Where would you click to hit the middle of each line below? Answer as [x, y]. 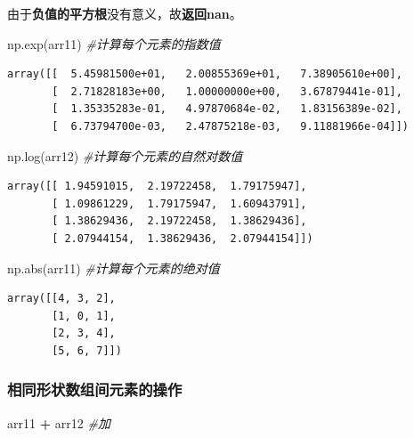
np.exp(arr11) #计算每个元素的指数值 [114, 43]
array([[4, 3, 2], [61, 299]
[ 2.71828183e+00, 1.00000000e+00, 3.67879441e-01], [227, 91]
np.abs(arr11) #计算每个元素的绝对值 [114, 268]
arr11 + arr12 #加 [59, 422]
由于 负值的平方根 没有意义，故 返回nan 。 [125, 13]
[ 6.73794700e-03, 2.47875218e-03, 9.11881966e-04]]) [231, 126]
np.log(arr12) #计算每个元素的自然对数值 [125, 155]
